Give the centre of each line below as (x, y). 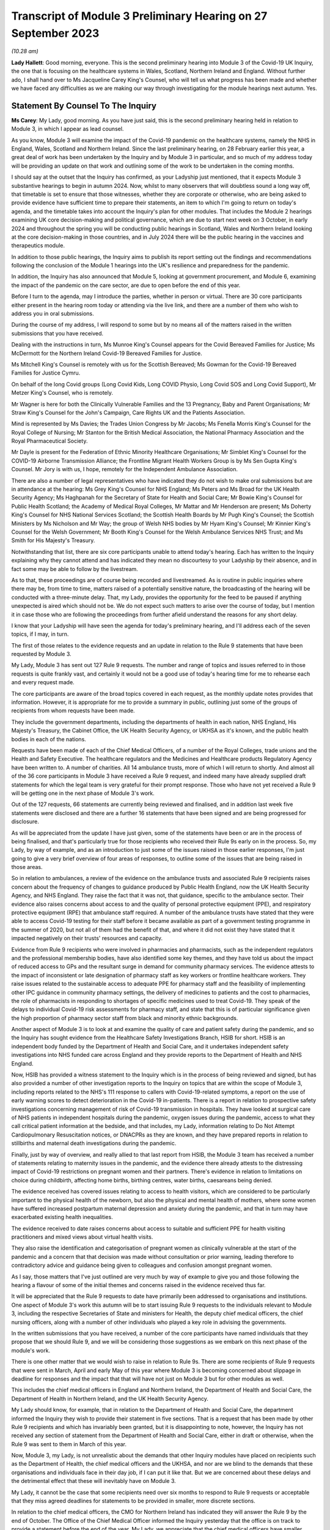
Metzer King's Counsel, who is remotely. (62, 393)
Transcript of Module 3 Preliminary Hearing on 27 (139, 16)
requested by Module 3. (41, 654)
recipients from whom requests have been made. (73, 711)
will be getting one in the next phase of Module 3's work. (83, 793)
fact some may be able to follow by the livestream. (75, 569)
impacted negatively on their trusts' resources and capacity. (87, 938)
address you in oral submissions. (53, 314)
